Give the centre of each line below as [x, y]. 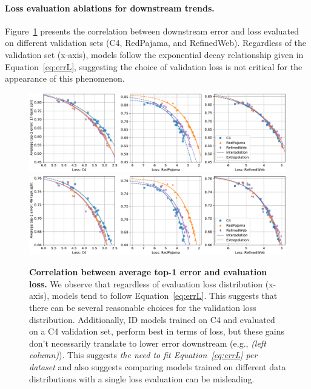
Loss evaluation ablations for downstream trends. [110, 8]
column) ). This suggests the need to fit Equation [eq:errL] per [143, 355]
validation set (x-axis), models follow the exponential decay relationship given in [154, 54]
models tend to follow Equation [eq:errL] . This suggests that [165, 296]
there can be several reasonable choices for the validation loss [143, 308]
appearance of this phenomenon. [65, 78]
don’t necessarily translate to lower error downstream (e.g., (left [148, 343]
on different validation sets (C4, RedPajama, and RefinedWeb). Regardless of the [155, 43]
